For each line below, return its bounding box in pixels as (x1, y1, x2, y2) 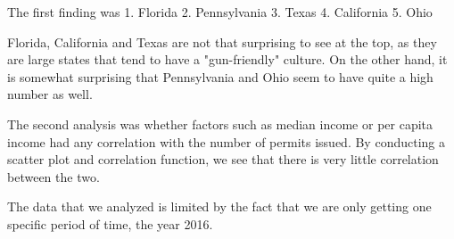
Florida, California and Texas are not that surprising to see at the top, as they (7, 32, 437, 51)
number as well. (7, 85, 93, 103)
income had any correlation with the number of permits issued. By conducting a (7, 132, 445, 151)
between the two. (7, 167, 100, 185)
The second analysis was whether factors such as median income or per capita (7, 114, 433, 133)
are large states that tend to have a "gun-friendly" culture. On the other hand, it (7, 50, 448, 69)
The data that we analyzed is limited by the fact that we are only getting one (7, 197, 432, 216)
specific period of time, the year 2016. (7, 214, 213, 233)
